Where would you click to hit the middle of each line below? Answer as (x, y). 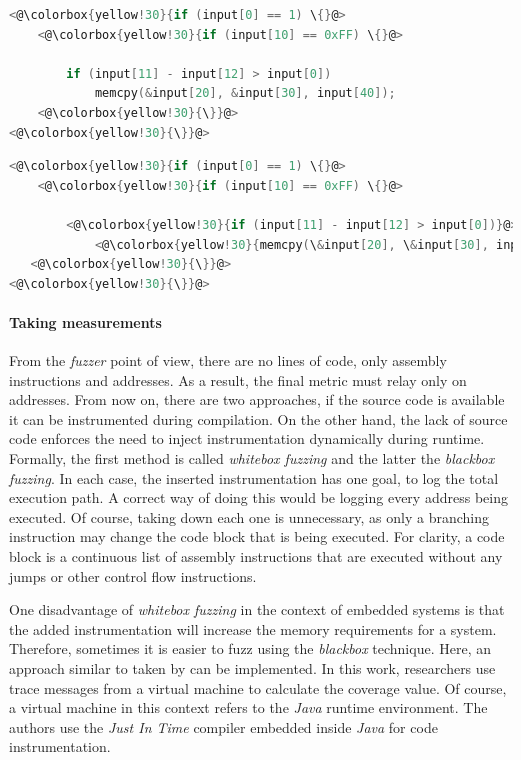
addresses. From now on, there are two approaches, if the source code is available (257, 399)
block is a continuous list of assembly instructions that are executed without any (256, 556)
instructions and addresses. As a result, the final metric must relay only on (238, 379)
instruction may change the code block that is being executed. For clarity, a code (257, 536)
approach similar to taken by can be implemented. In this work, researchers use (252, 668)
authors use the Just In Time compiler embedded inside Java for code (223, 726)
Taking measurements (85, 321)
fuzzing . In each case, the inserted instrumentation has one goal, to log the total (254, 477)
